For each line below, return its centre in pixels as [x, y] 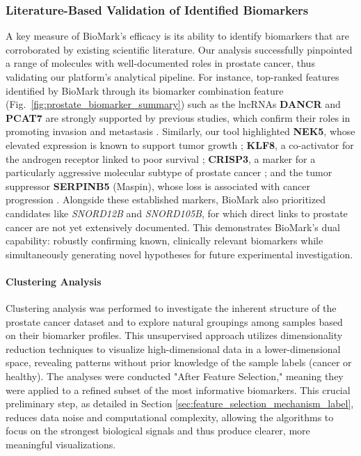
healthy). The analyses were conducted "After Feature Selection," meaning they [175, 376]
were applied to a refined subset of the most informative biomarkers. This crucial [178, 390]
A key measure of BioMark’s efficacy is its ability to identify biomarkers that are [177, 36]
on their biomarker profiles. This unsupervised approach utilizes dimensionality [174, 335]
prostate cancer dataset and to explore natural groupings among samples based [174, 321]
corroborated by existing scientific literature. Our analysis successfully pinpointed [179, 49]
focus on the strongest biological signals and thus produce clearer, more [158, 431]
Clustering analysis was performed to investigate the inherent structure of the [171, 308]
